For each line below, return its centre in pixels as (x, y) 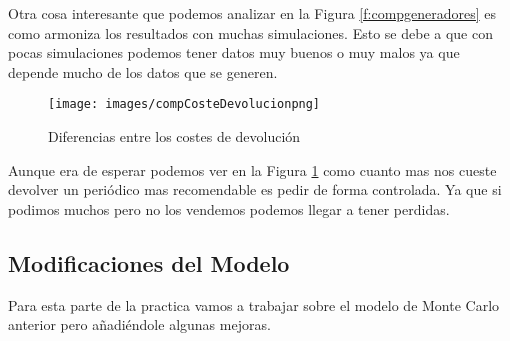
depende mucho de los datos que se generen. (143, 71)
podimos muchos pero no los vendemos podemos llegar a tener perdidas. (229, 208)
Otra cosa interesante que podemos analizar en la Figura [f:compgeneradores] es (252, 13)
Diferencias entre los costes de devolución (174, 136)
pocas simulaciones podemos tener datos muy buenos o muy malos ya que (234, 52)
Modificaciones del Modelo (149, 262)
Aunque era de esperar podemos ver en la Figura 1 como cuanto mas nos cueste (252, 169)
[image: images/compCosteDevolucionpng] (184, 104)
